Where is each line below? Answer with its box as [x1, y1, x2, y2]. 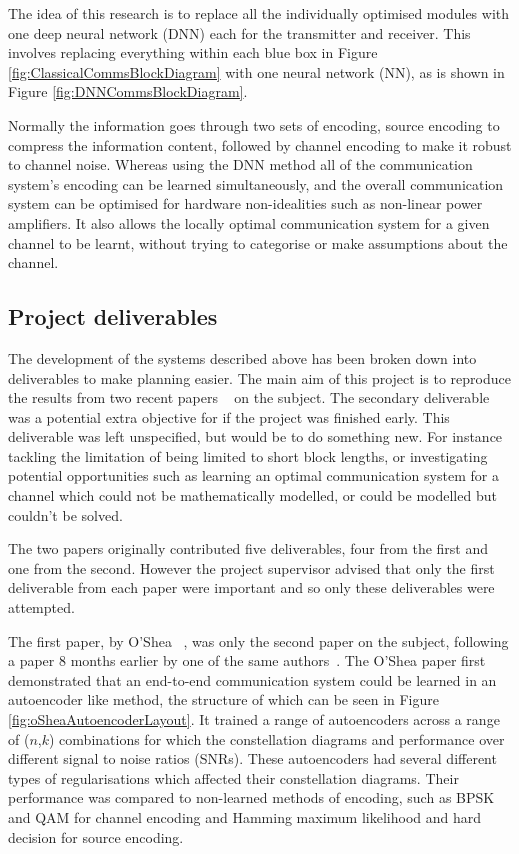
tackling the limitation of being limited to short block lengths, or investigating [8, 445, 488, 466]
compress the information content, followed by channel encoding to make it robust [8, 134, 512, 155]
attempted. [8, 597, 75, 618]
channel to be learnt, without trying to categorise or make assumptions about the [8, 232, 508, 253]
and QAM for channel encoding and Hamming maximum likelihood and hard [8, 806, 482, 827]
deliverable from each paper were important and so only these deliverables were [8, 577, 495, 598]
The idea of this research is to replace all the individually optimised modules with [8, 3, 510, 23]
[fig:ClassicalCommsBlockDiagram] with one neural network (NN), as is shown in [8, 61, 505, 82]
